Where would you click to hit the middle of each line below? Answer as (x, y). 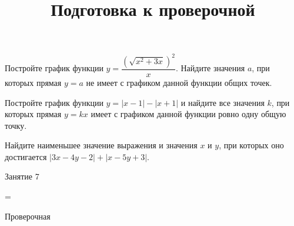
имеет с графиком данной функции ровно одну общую (188, 114)
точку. (16, 125)
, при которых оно (251, 145)
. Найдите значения (210, 68)
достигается (26, 156)
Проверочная (28, 216)
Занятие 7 (22, 176)
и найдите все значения (223, 102)
